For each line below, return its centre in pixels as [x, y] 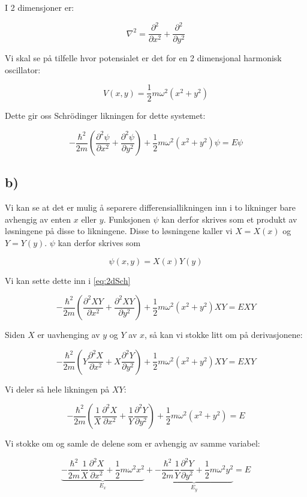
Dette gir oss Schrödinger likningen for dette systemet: [105, 116]
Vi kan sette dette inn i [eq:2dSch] [68, 280]
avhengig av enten [38, 219]
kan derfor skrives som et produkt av [229, 219]
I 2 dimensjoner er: [40, 7]
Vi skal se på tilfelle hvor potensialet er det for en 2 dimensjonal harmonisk [143, 58]
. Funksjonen [127, 219]
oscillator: [23, 69]
